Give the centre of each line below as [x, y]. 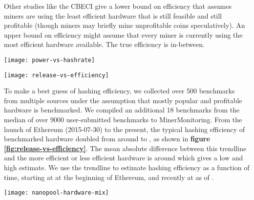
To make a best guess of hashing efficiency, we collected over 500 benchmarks [119, 91]
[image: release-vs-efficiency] [56, 75]
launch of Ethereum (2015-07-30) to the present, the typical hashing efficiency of [125, 129]
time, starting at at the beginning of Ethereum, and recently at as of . [109, 177]
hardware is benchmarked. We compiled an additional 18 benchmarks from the [122, 110]
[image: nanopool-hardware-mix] [56, 193]
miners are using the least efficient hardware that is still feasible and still [113, 15]
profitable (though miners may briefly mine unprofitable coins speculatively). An [125, 25]
